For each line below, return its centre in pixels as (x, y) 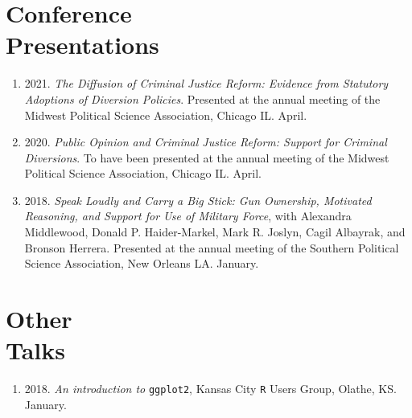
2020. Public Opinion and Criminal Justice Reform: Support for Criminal (206, 142)
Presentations (82, 45)
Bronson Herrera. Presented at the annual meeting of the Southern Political (212, 247)
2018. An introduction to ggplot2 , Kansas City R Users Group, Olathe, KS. (210, 389)
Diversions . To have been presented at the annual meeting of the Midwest (207, 157)
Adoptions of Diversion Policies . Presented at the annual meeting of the (202, 98)
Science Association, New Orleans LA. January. (142, 263)
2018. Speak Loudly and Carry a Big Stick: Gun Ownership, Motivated (198, 200)
